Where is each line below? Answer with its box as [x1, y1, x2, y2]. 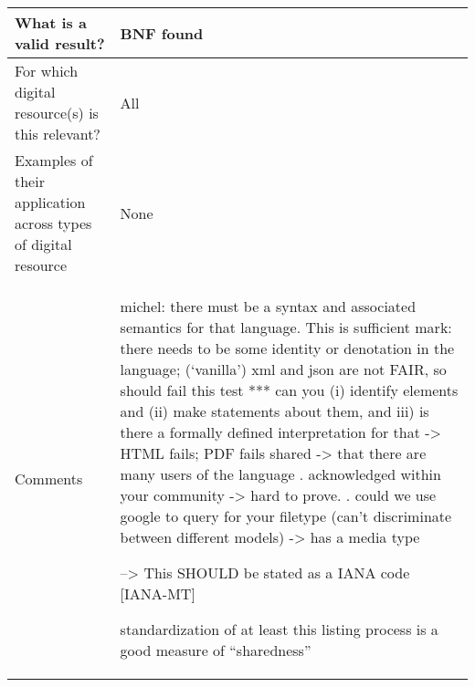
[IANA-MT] [120, 583, 195, 604]
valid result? [15, 33, 105, 54]
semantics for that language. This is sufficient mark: [120, 317, 452, 338]
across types [15, 213, 92, 234]
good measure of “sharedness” [120, 640, 311, 661]
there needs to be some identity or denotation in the [120, 338, 455, 359]
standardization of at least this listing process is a [120, 619, 438, 640]
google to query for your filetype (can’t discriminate [120, 505, 452, 526]
